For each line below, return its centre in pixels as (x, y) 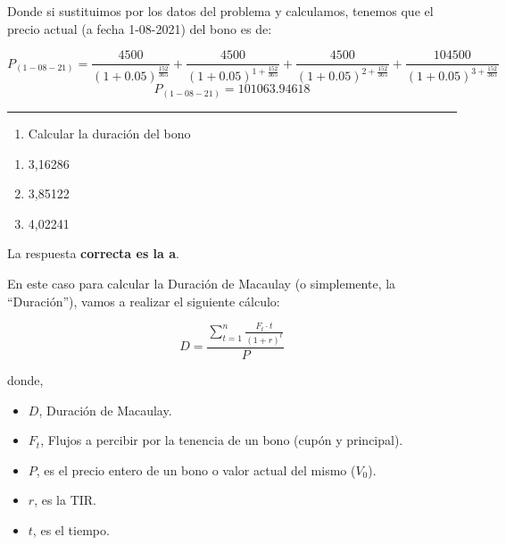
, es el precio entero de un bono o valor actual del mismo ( (196, 470)
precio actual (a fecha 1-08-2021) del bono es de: (140, 28)
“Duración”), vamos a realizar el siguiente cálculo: (144, 301)
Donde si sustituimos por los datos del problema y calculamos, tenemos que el (220, 11)
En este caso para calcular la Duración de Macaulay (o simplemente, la (202, 283)
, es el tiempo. (71, 529)
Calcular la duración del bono (109, 133)
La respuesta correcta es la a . (93, 253)
